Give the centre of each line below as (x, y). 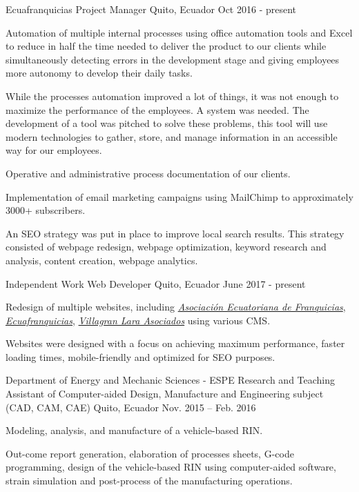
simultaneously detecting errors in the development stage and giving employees (173, 59)
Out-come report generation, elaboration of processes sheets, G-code (150, 453)
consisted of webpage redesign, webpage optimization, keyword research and (166, 247)
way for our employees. (54, 150)
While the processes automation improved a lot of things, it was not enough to (172, 96)
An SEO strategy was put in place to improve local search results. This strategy (175, 233)
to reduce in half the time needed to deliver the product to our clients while (166, 46)
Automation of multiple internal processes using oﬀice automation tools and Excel (179, 32)
